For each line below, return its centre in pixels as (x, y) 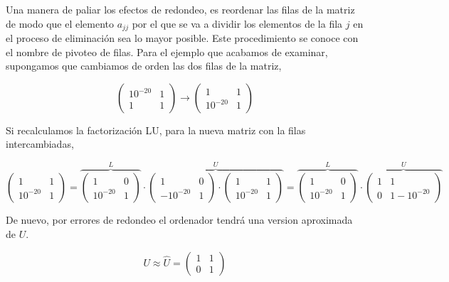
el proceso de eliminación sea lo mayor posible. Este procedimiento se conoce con (182, 38)
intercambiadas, (40, 144)
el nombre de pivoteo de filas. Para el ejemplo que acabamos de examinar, (167, 51)
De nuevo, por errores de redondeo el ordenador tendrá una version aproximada (179, 220)
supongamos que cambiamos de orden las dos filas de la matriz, (144, 66)
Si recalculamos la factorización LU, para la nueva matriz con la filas (156, 130)
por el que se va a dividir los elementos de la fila (237, 23)
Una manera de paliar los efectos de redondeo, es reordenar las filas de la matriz (180, 9)
